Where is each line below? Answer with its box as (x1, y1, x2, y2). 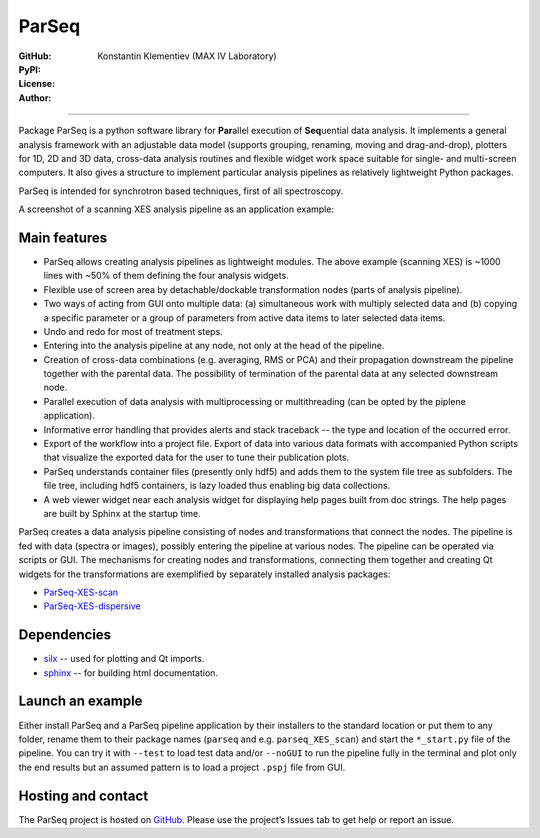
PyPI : (18, 63, 42, 75)
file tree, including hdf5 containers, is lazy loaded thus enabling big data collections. (43, 480, 391, 492)
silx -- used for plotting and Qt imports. (43, 653, 205, 665)
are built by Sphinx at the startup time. (43, 508, 202, 519)
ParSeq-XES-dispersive (43, 600, 142, 612)
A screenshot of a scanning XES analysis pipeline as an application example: (18, 203, 335, 215)
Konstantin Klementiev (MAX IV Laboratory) (97, 50, 277, 62)
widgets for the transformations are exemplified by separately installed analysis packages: (18, 568, 391, 580)
